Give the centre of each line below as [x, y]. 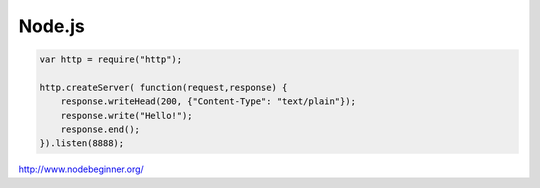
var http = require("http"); [111, 59]
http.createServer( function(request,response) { [163, 87]
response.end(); [100, 129]
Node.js [51, 26]
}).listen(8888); [82, 143]
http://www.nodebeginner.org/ [81, 169]
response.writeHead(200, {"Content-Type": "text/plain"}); [208, 101]
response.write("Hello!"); [127, 115]
